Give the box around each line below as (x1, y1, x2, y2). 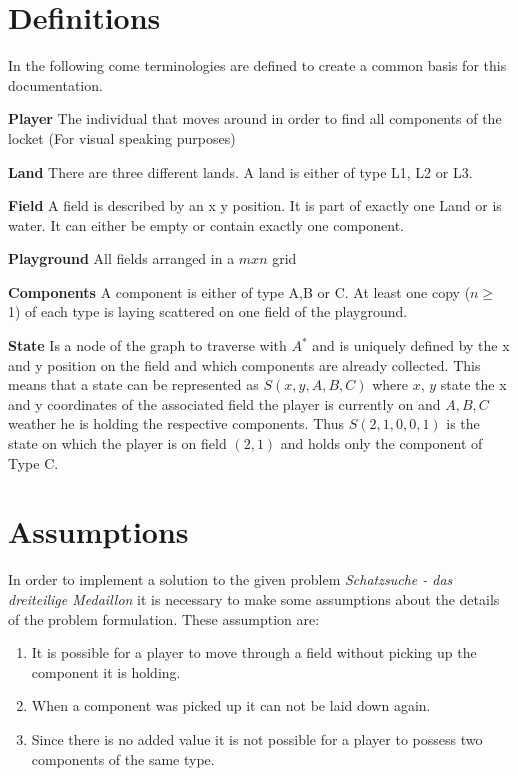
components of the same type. (31, 748, 215, 769)
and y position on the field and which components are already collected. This (8, 354, 481, 375)
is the (446, 413, 480, 434)
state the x (440, 374, 507, 395)
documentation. (8, 74, 103, 95)
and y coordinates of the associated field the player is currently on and (8, 393, 441, 414)
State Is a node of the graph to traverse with (8, 335, 287, 356)
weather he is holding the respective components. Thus (8, 413, 344, 434)
